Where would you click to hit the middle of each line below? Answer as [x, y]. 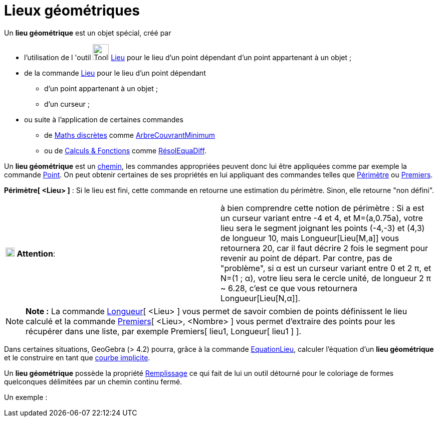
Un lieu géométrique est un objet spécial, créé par [88, 33]
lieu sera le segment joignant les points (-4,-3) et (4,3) [323, 228]
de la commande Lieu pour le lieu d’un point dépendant [115, 73]
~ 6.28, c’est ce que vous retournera [289, 288]
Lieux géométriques [72, 11]
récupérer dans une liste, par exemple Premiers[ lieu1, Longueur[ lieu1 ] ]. [164, 331]
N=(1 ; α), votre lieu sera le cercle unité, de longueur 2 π [326, 278]
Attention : [36, 253]
